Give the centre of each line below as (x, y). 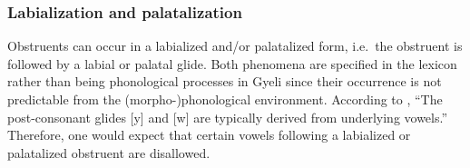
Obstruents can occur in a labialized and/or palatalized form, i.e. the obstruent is (235, 46)
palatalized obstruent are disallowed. (109, 152)
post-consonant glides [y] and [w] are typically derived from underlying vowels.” (228, 117)
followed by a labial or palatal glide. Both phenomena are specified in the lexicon (232, 63)
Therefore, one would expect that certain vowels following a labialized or (209, 135)
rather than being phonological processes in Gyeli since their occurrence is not (225, 81)
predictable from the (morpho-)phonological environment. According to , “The (225, 99)
